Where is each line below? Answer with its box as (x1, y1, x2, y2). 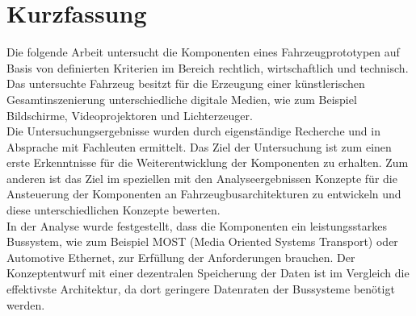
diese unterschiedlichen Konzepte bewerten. (6, 202, 221, 218)
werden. (6, 296, 45, 313)
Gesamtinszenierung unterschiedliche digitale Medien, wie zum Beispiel (6, 90, 357, 107)
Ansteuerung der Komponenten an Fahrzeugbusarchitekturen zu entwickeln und (6, 185, 401, 202)
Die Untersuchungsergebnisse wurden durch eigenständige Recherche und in (6, 123, 380, 139)
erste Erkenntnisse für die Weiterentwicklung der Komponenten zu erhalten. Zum (6, 154, 409, 171)
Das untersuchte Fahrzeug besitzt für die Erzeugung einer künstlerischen (6, 75, 365, 92)
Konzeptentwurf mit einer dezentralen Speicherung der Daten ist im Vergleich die (6, 264, 410, 281)
